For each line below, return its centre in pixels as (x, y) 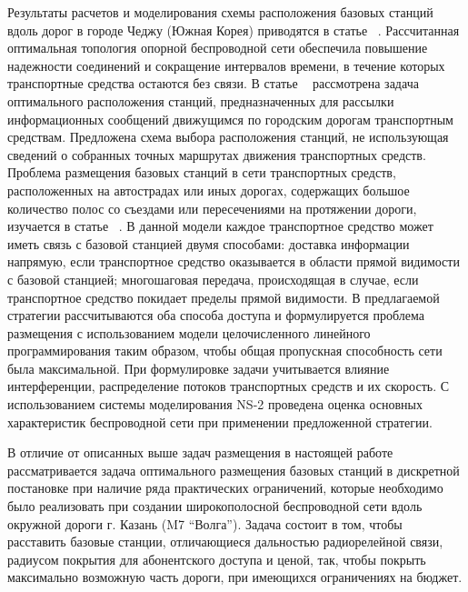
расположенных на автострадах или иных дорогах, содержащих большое (209, 190)
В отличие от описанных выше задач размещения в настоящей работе (200, 452)
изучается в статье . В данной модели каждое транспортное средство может (220, 226)
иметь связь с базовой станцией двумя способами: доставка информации (209, 243)
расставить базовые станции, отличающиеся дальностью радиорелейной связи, (225, 542)
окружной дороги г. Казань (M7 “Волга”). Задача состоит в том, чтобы (205, 523)
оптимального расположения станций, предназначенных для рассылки (201, 100)
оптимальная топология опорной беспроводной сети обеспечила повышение (218, 48)
